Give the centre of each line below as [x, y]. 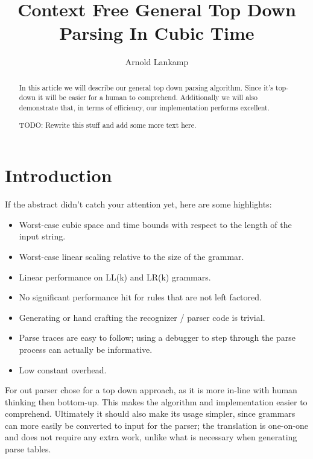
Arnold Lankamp [157, 62]
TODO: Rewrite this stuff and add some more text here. [108, 125]
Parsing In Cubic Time [157, 33]
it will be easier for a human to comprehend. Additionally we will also [148, 97]
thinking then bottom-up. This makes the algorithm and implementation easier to [156, 401]
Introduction [58, 175]
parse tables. [28, 449]
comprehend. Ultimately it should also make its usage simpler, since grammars [150, 413]
